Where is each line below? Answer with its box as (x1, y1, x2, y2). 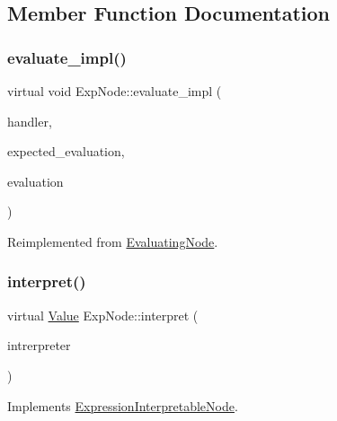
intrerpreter (7, 336, 71, 355)
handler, (7, 111, 52, 130)
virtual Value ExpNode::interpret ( (7, 305, 199, 324)
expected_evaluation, (7, 142, 125, 161)
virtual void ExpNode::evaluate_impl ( (7, 82, 222, 100)
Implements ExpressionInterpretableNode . (7, 396, 238, 415)
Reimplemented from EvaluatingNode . (7, 232, 218, 250)
